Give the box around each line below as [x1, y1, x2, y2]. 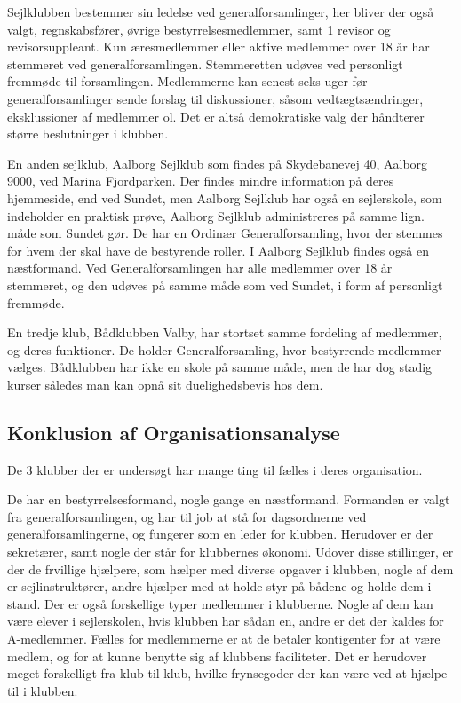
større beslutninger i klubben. [7, 124, 169, 143]
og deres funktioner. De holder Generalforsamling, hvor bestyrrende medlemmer [7, 340, 441, 359]
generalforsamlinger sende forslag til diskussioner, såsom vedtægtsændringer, [7, 89, 424, 107]
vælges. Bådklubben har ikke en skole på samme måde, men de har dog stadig [7, 358, 433, 376]
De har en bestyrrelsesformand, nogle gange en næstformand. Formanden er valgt [7, 490, 450, 509]
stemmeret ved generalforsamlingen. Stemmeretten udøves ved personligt [7, 54, 403, 73]
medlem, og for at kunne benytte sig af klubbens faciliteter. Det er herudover [7, 646, 427, 665]
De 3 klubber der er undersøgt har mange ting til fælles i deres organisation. [7, 460, 423, 478]
